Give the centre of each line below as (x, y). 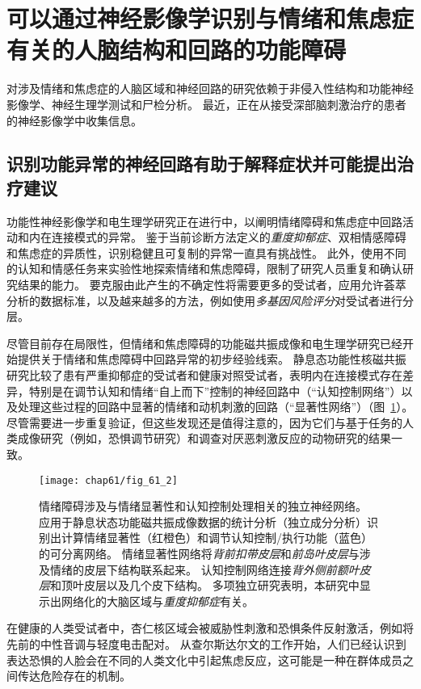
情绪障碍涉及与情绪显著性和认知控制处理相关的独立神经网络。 (203, 506)
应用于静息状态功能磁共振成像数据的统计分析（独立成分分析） (203, 521)
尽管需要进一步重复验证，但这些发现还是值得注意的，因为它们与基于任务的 (204, 422)
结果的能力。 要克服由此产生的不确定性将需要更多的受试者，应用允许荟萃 (212, 285)
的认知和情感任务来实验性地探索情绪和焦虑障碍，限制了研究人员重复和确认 (204, 269)
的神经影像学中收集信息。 (74, 120)
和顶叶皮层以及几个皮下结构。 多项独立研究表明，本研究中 (205, 585)
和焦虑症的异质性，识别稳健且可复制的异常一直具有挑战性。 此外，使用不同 (206, 252)
